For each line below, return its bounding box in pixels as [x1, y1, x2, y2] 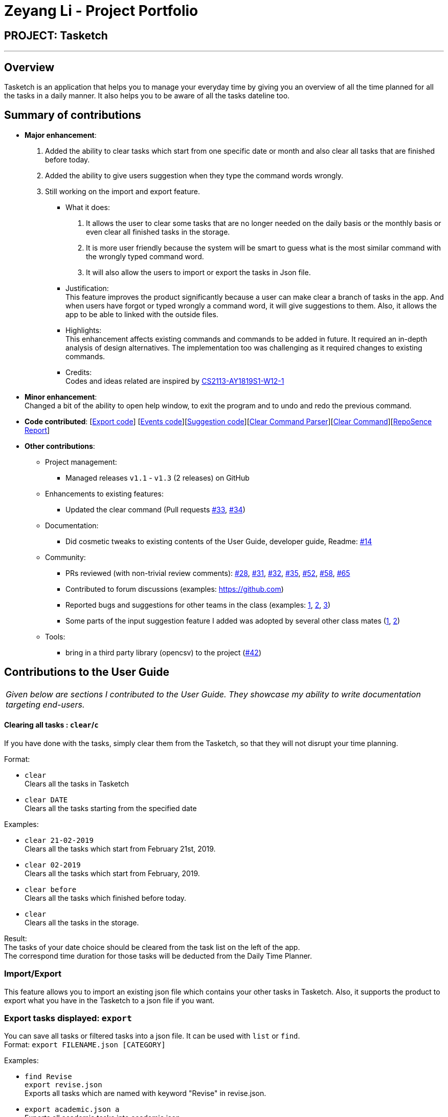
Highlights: [65, 325, 102, 335]
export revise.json [25, 1081, 102, 1089]
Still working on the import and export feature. [45, 187, 200, 196]
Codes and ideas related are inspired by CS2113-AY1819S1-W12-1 [65, 376, 284, 385]
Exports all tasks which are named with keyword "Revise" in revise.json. [25, 1089, 266, 1098]
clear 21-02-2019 [25, 836, 94, 844]
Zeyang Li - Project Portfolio [4, 2, 198, 19]
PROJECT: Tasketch [4, 29, 108, 42]
